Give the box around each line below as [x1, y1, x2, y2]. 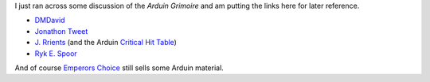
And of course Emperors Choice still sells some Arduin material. [14, 63, 225, 73]
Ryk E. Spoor [34, 48, 77, 58]
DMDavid [34, 16, 65, 25]
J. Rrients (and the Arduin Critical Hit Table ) [34, 38, 177, 47]
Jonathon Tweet [34, 26, 88, 35]
